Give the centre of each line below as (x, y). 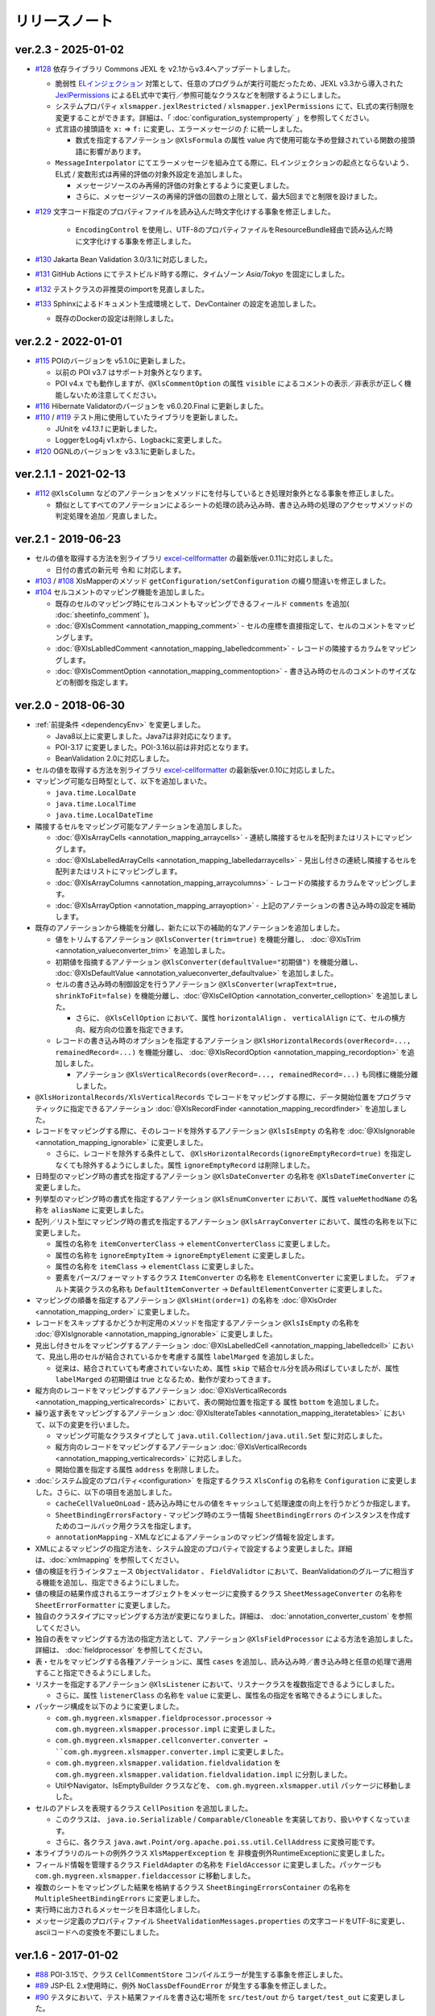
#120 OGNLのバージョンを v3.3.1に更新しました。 (117, 451)
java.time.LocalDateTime (104, 815)
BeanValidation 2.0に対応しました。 (114, 759)
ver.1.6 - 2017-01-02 (66, 1955)
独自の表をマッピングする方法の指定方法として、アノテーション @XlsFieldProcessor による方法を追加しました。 (226, 1639)
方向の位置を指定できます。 (142, 1029)
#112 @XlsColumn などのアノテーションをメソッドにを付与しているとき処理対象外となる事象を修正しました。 (217, 494)
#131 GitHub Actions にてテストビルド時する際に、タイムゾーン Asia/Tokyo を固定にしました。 (192, 274)
